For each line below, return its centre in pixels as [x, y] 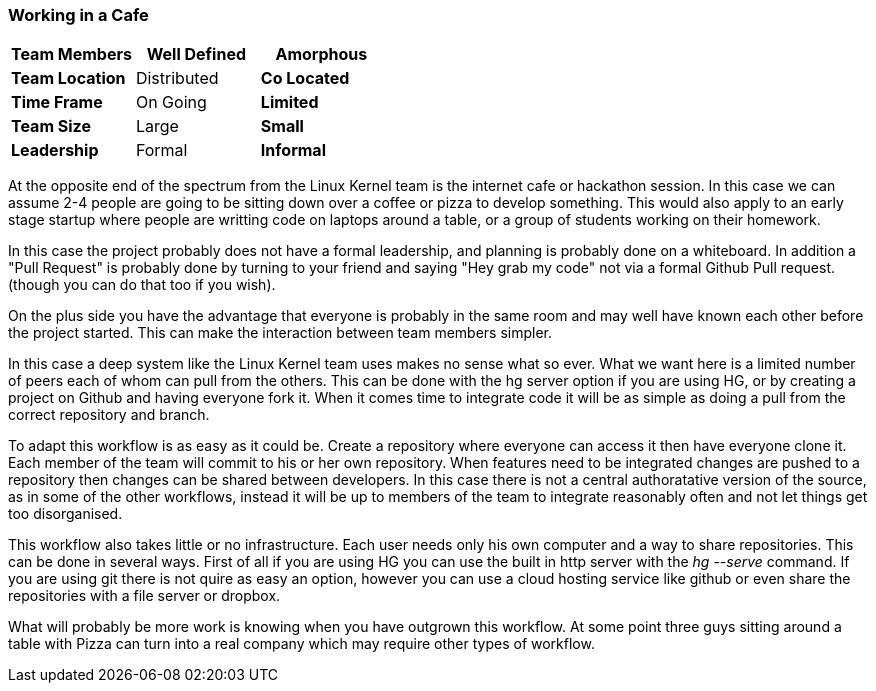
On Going [171, 102]
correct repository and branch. [109, 415]
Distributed [177, 78]
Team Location [68, 78]
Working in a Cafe [78, 15]
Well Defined [196, 54]
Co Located [305, 78]
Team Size [51, 126]
